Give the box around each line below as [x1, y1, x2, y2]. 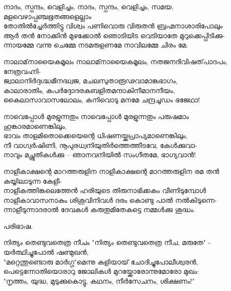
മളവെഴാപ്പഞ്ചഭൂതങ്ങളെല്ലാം [3, 11, 92, 21]
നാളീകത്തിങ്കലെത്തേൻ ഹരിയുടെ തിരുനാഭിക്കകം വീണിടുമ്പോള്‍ [3, 185, 206, 195]
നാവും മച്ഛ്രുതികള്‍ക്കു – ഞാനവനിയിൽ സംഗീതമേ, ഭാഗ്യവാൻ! [3, 149, 196, 160]
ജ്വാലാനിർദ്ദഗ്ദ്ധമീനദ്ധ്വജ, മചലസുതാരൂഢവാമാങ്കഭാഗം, [3, 75, 178, 86]
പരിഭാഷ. [3, 220, 33, 231]
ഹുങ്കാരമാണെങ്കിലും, [3, 121, 67, 131]
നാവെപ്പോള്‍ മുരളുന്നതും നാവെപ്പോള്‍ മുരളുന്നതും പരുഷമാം [3, 111, 189, 121]
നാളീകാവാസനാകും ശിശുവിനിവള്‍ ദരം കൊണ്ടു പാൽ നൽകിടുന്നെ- [3, 194, 217, 205]
